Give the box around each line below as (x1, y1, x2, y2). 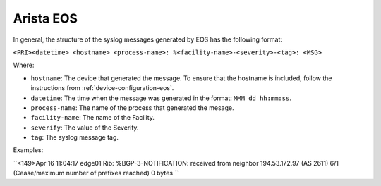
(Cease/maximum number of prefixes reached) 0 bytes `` (13, 169, 179, 178)
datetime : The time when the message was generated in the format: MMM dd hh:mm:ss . (30, 94, 292, 102)
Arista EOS (13, 11, 78, 26)
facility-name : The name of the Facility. (30, 113, 155, 122)
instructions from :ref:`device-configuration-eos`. (30, 84, 174, 92)
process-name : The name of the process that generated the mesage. (30, 103, 234, 112)
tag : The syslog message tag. (30, 133, 119, 142)
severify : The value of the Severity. (30, 123, 139, 132)
